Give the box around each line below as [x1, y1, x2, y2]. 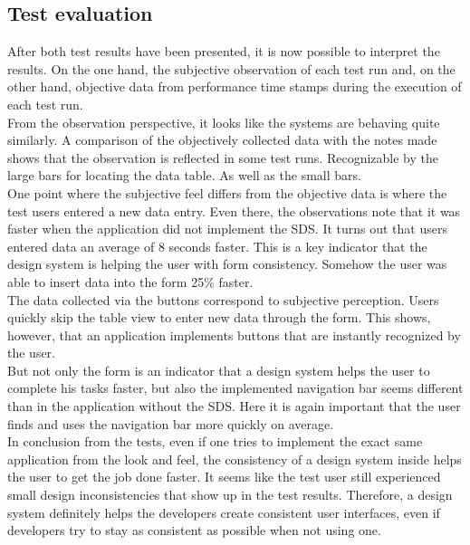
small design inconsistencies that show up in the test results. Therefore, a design [7, 485, 453, 504]
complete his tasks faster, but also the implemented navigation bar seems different [7, 378, 464, 397]
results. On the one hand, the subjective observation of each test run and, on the [7, 59, 456, 78]
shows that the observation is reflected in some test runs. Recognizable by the [7, 148, 439, 167]
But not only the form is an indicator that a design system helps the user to [7, 360, 430, 379]
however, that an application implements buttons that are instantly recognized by [7, 325, 461, 344]
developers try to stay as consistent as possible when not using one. [7, 521, 381, 540]
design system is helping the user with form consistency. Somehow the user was [7, 254, 447, 273]
